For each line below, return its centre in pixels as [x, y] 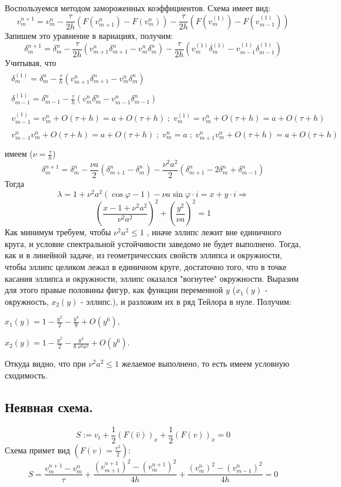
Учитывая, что [31, 63]
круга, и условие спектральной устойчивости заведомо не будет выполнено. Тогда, [153, 243]
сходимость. [26, 375]
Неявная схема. [49, 407]
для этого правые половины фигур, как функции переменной [114, 290]
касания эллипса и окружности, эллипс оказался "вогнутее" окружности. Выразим [152, 278]
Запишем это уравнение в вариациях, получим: [89, 35]
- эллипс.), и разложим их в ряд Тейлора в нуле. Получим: [186, 301]
